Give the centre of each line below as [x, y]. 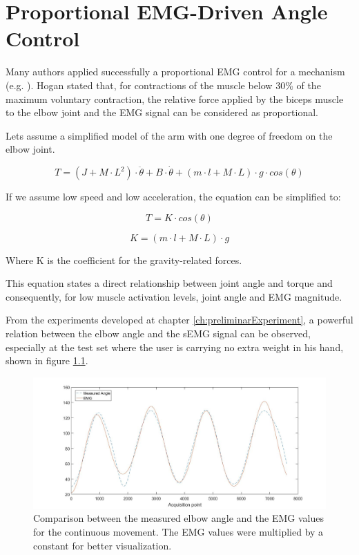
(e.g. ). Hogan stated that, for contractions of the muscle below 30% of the [163, 85]
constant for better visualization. [103, 545]
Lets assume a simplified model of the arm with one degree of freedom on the [169, 135]
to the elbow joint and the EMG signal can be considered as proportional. [162, 112]
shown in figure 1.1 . [47, 360]
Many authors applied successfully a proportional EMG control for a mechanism [175, 72]
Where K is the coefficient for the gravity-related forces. [124, 260]
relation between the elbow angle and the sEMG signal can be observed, [158, 333]
